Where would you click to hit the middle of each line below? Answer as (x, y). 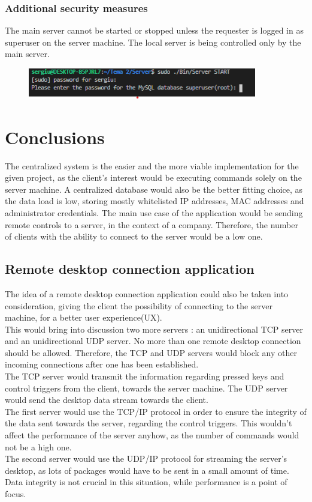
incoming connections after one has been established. (102, 364)
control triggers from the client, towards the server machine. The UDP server (146, 388)
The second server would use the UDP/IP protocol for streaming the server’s (146, 458)
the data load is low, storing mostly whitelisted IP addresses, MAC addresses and (155, 201)
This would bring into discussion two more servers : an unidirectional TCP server (154, 329)
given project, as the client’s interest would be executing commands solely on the (153, 177)
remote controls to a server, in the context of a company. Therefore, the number (152, 224)
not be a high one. (38, 446)
